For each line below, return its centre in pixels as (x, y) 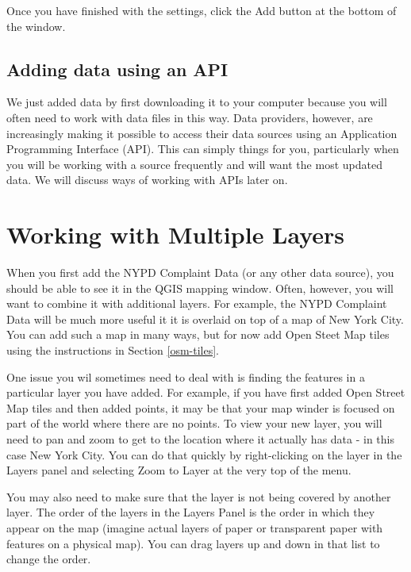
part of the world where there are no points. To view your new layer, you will (194, 423)
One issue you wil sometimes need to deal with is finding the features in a (186, 376)
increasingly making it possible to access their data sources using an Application (202, 133)
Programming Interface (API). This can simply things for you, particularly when (203, 149)
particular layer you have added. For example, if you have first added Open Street (206, 392)
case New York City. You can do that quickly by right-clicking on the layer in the (204, 454)
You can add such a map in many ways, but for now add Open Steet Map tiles (198, 334)
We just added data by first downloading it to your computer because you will (197, 102)
